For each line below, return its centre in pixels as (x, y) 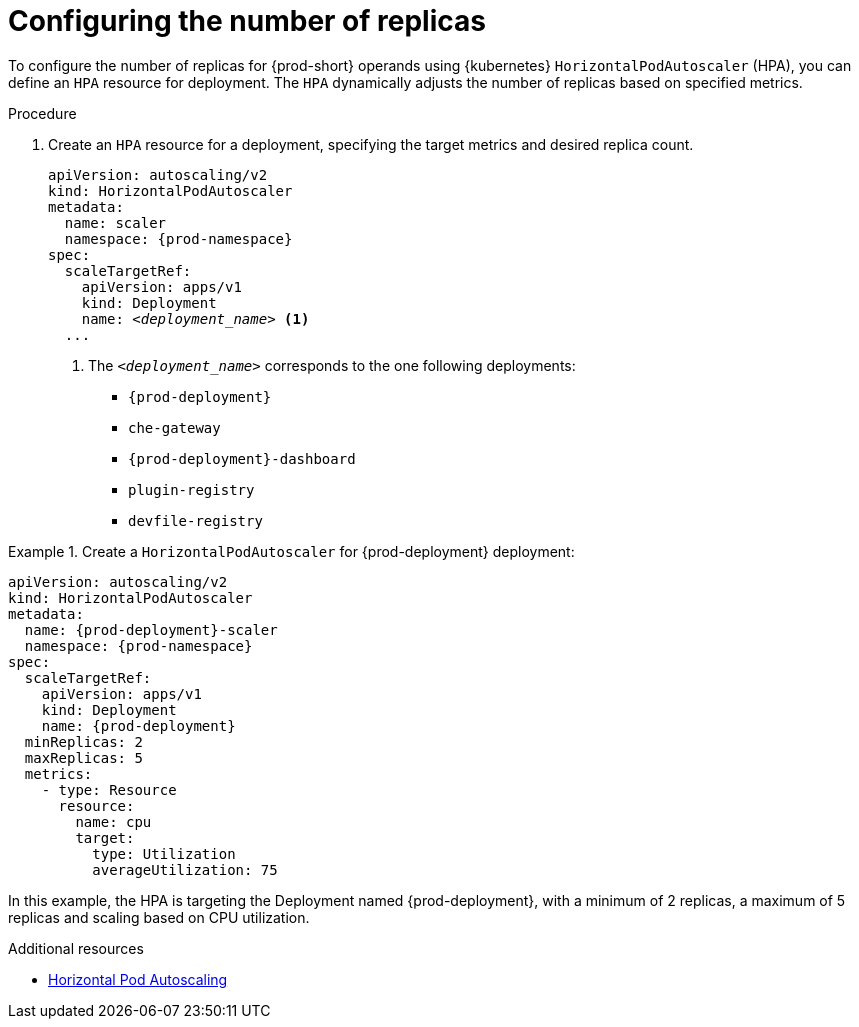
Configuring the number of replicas (247, 21)
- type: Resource (109, 789)
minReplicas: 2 (83, 741)
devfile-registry (195, 520)
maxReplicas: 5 (83, 757)
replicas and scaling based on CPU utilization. (159, 917)
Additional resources (76, 948)
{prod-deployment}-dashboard (242, 458)
